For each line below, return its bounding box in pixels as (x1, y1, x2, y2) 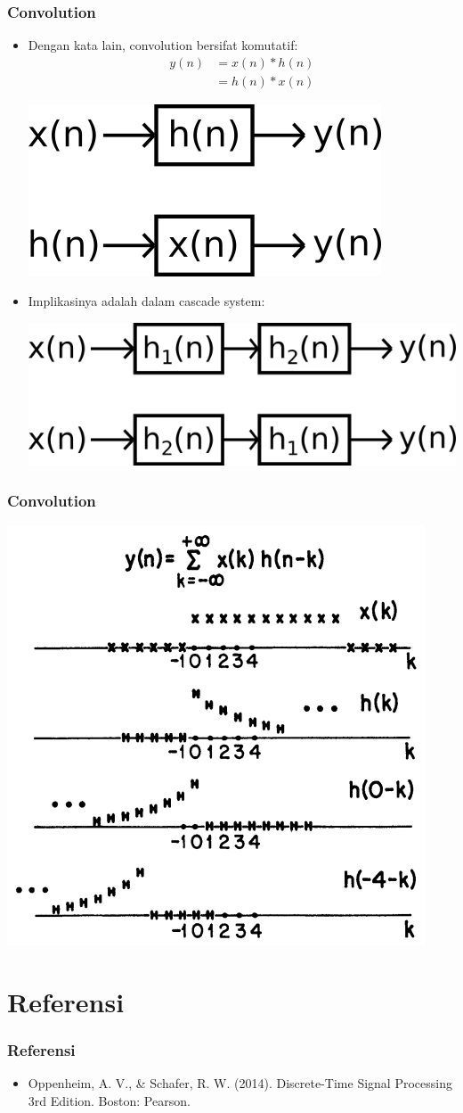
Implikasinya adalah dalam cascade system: (28, 292, 265, 310)
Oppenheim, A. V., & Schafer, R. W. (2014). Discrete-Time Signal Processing (28, 1074, 452, 1092)
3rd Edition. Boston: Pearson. (28, 1091, 191, 1109)
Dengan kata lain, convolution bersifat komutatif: (28, 36, 298, 54)
